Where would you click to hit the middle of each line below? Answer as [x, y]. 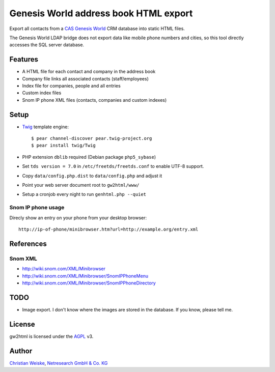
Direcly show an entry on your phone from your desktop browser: [78, 218]
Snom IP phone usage [37, 208]
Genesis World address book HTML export [101, 13]
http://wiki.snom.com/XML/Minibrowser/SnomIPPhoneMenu [85, 276]
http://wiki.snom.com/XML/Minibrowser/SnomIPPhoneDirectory [89, 283]
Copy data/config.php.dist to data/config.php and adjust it [92, 176]
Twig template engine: [45, 127]
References [28, 244]
